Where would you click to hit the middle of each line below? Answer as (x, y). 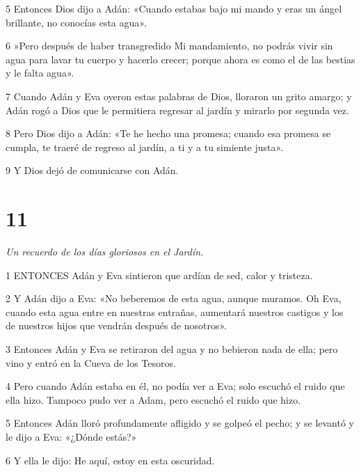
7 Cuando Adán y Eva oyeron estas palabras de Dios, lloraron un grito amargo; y (179, 96)
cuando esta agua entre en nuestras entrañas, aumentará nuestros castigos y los (175, 312)
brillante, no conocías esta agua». (76, 22)
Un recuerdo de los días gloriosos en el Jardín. (105, 252)
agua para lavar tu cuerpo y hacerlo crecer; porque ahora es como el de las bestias (180, 59)
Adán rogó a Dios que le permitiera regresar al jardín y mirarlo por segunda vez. (177, 110)
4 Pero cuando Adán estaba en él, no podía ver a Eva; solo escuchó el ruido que (175, 386)
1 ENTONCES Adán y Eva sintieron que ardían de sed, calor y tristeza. (159, 275)
